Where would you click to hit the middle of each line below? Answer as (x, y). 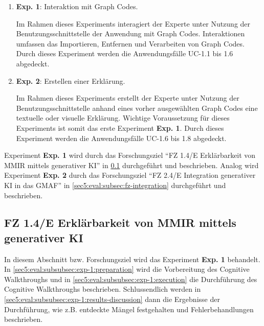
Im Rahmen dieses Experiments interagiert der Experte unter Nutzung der (133, 23)
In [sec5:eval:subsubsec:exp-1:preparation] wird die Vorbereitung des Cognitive (127, 269)
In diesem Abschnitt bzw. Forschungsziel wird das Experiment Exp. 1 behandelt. (132, 259)
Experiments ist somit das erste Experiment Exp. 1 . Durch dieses (120, 127)
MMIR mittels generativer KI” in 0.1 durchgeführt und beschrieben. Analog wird (131, 165)
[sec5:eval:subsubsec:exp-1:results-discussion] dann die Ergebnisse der (112, 299)
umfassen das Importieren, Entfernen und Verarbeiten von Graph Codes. (130, 43)
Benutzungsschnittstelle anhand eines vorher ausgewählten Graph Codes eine (137, 108)
